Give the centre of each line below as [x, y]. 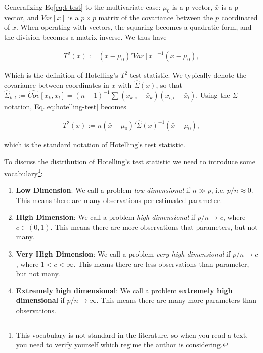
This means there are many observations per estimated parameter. [119, 200]
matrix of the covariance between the [156, 17]
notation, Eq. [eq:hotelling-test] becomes [65, 106]
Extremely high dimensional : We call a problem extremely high [124, 290]
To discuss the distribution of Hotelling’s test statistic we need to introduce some [130, 161]
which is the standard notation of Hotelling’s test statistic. [95, 144]
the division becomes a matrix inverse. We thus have [85, 37]
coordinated [239, 17]
